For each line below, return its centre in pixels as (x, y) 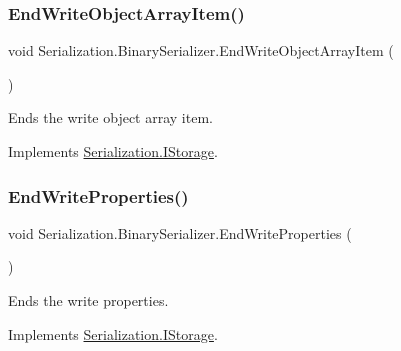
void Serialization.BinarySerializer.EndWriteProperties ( (180, 232)
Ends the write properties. (88, 300)
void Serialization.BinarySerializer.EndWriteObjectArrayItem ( (201, 50)
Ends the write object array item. (110, 117)
